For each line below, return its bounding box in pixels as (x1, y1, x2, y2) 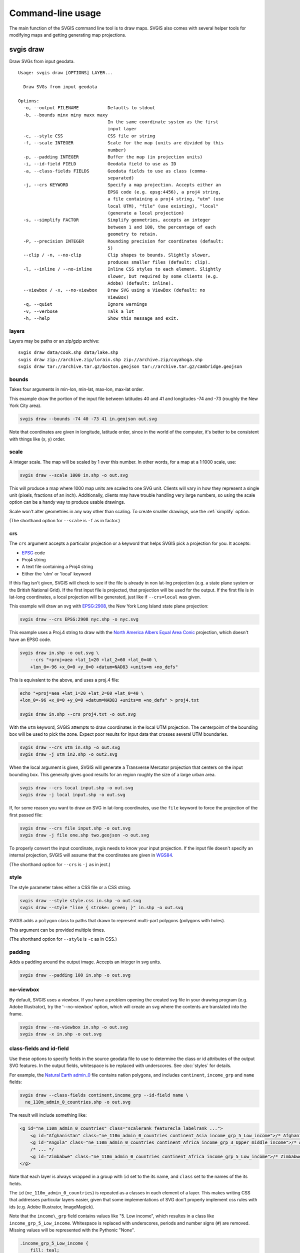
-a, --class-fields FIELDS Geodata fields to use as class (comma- (23, 168, 208, 174)
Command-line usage (9, 8, 101, 19)
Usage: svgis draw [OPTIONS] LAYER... (18, 70, 113, 76)
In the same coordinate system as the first (107, 119, 218, 125)
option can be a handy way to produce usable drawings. (9, 499, 125, 505)
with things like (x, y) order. (9, 436, 65, 442)
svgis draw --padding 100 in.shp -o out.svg (19, 972, 131, 978)
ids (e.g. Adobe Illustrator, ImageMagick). (9, 1203, 94, 1210)
